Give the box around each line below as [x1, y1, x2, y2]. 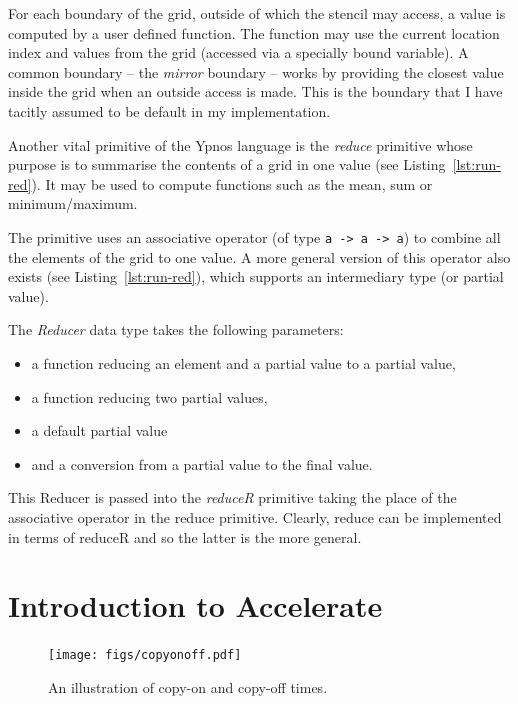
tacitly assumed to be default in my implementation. [8, 100, 331, 121]
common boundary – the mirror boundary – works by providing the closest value [8, 61, 504, 82]
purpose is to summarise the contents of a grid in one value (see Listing [8, 154, 446, 175]
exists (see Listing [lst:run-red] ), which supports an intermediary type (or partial [8, 266, 504, 287]
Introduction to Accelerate [8, 585, 383, 626]
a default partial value [31, 420, 168, 441]
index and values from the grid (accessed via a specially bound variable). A [8, 42, 469, 63]
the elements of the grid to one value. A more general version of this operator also [8, 246, 511, 267]
